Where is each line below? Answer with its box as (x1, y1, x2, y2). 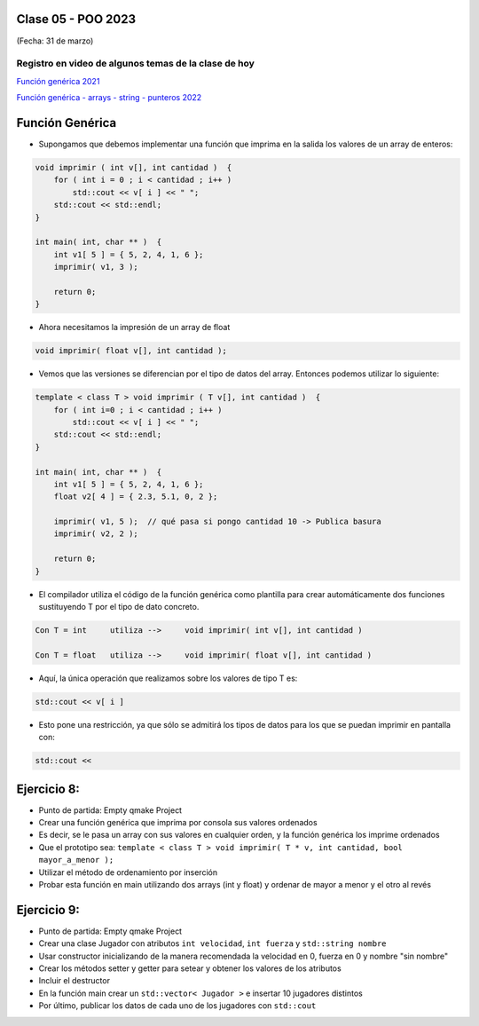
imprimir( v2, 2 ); (53, 529, 139, 539)
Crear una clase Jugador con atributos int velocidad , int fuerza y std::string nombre (38, 938, 387, 949)
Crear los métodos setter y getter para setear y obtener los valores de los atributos (38, 963, 342, 974)
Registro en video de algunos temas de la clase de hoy (16, 58, 255, 70)
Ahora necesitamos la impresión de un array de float (38, 322, 231, 333)
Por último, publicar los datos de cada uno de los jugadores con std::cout (38, 1000, 317, 1011)
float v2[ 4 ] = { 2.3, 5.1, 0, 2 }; (53, 492, 218, 501)
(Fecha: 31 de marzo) (16, 36, 94, 46)
